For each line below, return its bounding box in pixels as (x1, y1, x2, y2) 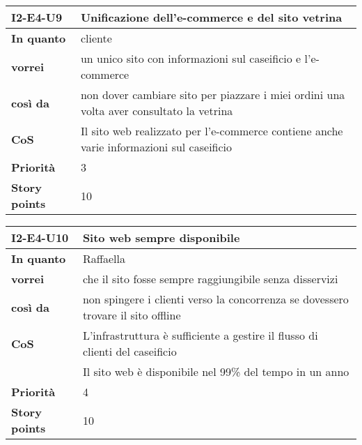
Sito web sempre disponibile (82, 229, 240, 246)
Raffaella (82, 250, 125, 266)
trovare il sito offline (82, 307, 181, 323)
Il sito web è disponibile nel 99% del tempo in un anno (82, 363, 349, 379)
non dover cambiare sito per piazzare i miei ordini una (80, 86, 345, 103)
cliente (80, 30, 112, 46)
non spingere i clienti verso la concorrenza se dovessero (82, 291, 349, 307)
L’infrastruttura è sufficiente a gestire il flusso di (82, 327, 318, 343)
